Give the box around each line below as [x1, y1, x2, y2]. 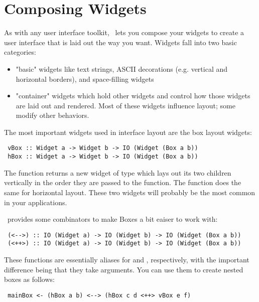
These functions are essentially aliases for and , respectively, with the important [4, 254, 249, 265]
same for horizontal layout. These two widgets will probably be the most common [4, 187, 255, 197]
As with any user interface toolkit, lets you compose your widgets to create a [4, 27, 244, 38]
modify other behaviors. [16, 110, 89, 120]
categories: [4, 47, 36, 57]
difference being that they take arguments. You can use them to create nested [4, 264, 243, 274]
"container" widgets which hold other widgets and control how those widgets [16, 90, 250, 101]
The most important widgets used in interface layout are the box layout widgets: [4, 126, 252, 137]
